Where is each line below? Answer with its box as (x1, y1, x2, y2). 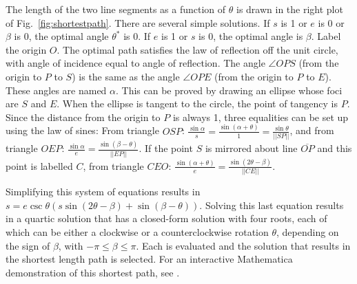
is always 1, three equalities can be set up (172, 109, 349, 124)
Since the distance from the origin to (6, 109, 161, 124)
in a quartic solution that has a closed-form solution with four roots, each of (6, 211, 327, 226)
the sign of (6, 238, 50, 252)
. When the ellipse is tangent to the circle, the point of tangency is (57, 96, 338, 111)
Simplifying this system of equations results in (6, 184, 201, 199)
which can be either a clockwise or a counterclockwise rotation (6, 225, 269, 239)
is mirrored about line (205, 141, 298, 155)
